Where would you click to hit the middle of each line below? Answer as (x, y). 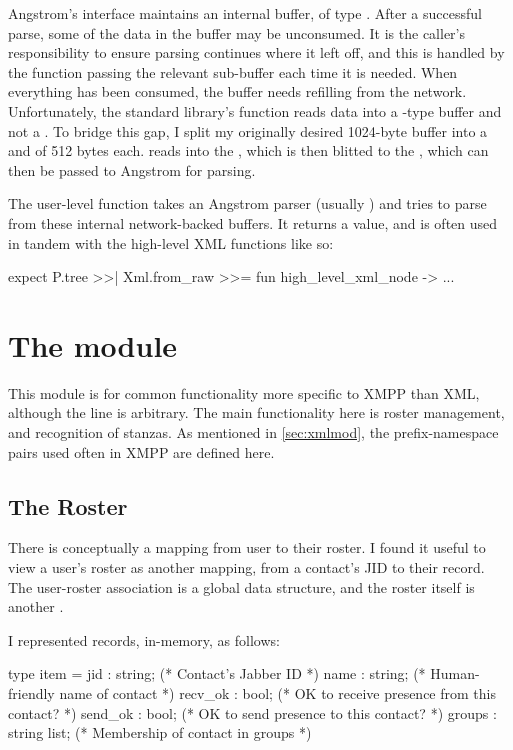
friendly (31, 692)
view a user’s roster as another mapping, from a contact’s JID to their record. (246, 567)
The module (93, 344)
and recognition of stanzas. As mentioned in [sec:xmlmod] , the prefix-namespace (253, 432)
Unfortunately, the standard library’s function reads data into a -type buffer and (255, 110)
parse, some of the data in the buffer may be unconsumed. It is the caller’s (237, 32)
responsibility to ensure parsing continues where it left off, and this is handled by (256, 52)
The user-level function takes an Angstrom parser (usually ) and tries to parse (247, 203)
